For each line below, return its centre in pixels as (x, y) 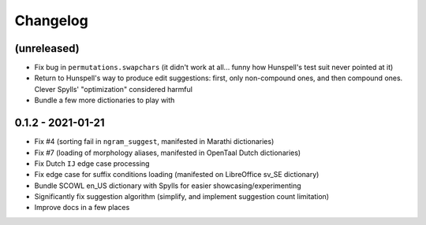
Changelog (51, 20)
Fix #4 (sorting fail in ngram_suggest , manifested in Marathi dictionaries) (154, 142)
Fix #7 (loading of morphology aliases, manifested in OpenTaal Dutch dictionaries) (168, 153)
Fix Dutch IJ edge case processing (92, 163)
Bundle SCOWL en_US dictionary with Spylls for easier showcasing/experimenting (168, 186)
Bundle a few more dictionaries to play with (105, 100)
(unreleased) (47, 48)
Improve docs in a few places (82, 208)
